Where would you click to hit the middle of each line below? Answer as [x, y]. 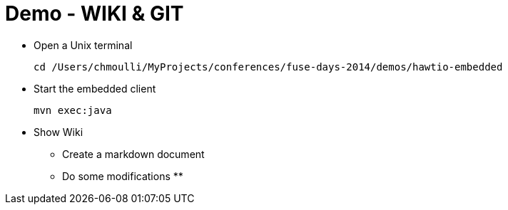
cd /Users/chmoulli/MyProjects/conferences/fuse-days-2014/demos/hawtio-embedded [268, 67]
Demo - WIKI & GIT [95, 14]
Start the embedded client [95, 88]
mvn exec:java [73, 110]
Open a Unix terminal [83, 45]
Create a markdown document [133, 154]
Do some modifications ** [123, 176]
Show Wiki [59, 132]
